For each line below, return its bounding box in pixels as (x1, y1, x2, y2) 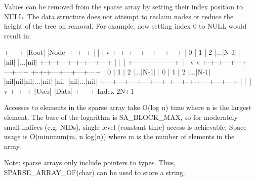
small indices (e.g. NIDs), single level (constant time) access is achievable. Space (4, 121, 247, 132)
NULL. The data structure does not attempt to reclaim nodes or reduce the (4, 11, 234, 21)
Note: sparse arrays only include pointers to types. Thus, (4, 157, 176, 168)
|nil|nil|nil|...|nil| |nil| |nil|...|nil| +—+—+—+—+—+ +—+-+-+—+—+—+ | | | (4, 76, 252, 86)
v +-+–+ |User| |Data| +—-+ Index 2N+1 (4, 85, 134, 96)
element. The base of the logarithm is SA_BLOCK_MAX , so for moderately (4, 111, 238, 122)
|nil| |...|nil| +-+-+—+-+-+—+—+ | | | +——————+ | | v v (4, 56, 200, 67)
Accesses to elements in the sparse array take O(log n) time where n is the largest (4, 102, 252, 112)
